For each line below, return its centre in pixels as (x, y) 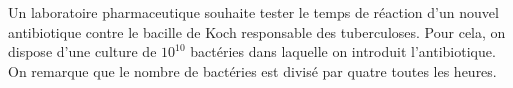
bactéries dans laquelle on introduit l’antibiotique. (343, 51)
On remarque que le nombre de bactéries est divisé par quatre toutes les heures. (252, 70)
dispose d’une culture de (82, 51)
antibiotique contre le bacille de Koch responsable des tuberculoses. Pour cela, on (257, 31)
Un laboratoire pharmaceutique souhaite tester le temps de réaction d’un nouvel (253, 12)
